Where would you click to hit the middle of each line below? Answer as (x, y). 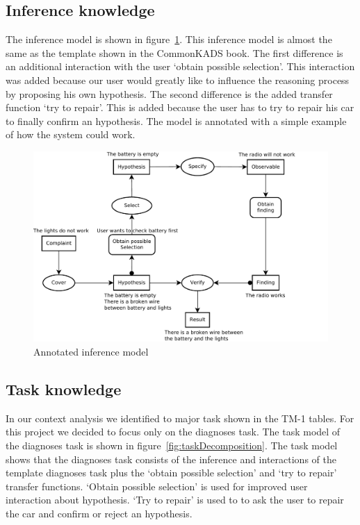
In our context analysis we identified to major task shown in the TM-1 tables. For (180, 418)
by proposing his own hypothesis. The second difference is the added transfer (169, 93)
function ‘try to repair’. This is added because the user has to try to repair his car (180, 107)
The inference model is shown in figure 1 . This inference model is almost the (169, 39)
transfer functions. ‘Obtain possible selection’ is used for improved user (157, 486)
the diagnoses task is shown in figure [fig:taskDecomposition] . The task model (172, 445)
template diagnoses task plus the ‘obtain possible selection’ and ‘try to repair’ (171, 473)
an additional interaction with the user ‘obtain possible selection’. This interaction (180, 66)
